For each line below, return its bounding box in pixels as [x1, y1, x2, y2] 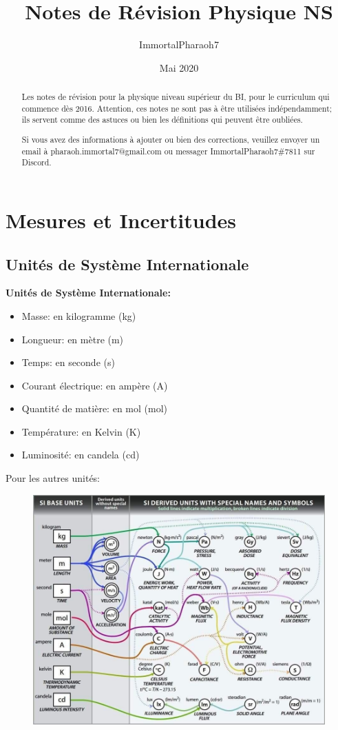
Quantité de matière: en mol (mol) [21, 401, 167, 416]
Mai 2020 [159, 60, 199, 74]
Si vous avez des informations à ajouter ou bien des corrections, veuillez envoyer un [21, 133, 320, 145]
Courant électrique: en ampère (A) [21, 378, 168, 392]
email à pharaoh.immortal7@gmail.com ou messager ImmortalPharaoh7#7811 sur [21, 145, 315, 156]
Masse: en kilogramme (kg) [21, 308, 136, 323]
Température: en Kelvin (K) [21, 424, 141, 438]
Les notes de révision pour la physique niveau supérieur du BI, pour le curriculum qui [21, 91, 330, 103]
